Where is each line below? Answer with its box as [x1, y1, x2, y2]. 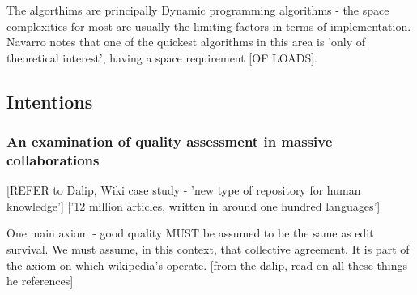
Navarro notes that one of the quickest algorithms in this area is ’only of [6, 33, 366, 50]
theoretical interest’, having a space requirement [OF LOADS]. [6, 49, 317, 66]
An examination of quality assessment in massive [6, 131, 333, 152]
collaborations [6, 150, 100, 169]
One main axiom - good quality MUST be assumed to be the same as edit [6, 224, 374, 242]
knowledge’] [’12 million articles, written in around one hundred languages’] [6, 197, 381, 214]
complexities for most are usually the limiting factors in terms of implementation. [6, 17, 411, 34]
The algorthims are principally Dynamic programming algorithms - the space [6, 2, 389, 18]
